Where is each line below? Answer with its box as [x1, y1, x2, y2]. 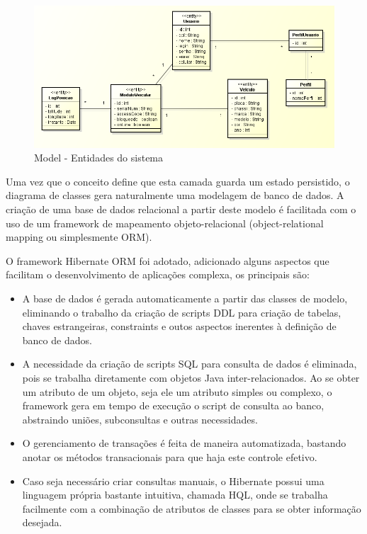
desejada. [22, 515, 62, 530]
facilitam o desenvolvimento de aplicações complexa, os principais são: [6, 267, 310, 282]
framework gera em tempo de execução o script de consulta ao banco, [22, 398, 324, 413]
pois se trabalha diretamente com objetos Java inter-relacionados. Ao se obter [22, 370, 360, 385]
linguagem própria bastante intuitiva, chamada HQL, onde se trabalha [22, 487, 328, 502]
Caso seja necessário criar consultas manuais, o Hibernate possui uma [22, 473, 324, 488]
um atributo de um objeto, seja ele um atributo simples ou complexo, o [22, 384, 332, 399]
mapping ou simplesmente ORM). [6, 229, 152, 244]
